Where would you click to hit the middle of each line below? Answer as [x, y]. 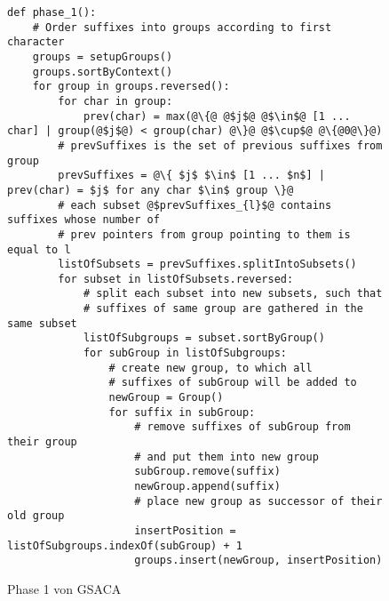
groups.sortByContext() [103, 72]
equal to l [39, 249]
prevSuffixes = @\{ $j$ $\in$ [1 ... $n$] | [191, 176]
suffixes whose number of [83, 220]
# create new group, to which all [210, 368]
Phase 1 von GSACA [64, 588]
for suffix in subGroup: [182, 412]
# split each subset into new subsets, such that [233, 294]
